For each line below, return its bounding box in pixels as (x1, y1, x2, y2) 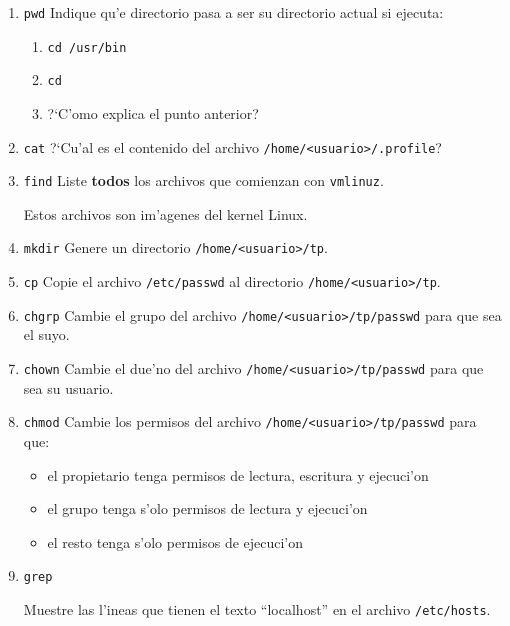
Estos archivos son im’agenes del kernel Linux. (23, 203, 308, 224)
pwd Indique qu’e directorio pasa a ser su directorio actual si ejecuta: (23, 2, 444, 22)
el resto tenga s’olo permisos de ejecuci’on (47, 531, 304, 552)
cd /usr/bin (47, 40, 127, 55)
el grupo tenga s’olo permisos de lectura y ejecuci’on (47, 498, 368, 519)
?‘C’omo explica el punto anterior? (47, 102, 259, 123)
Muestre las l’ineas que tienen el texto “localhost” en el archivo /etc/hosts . (23, 598, 491, 619)
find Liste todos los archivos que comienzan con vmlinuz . (23, 170, 384, 191)
